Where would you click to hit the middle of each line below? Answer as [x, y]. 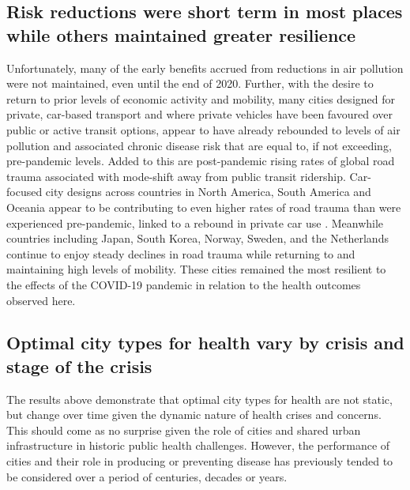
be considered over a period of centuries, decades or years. [147, 476]
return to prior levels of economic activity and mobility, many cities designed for [201, 98]
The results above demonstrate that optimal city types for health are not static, [199, 399]
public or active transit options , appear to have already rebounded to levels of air [203, 129]
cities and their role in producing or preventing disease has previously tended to [200, 461]
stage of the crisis [79, 366]
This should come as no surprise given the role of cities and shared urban [184, 430]
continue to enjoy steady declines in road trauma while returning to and [181, 253]
